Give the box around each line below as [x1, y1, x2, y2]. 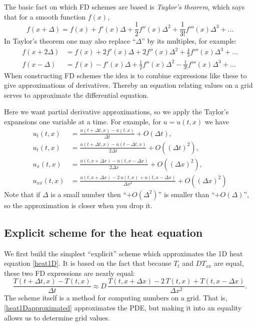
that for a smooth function [4, 11, 86, 22]
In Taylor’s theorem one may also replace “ [4, 36, 136, 46]
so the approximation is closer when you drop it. [4, 200, 152, 210]
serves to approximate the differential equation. [4, 89, 149, 100]
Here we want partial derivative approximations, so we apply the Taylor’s [4, 106, 229, 117]
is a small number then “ [50, 189, 127, 199]
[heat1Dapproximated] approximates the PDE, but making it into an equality [4, 302, 242, 313]
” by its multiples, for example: [141, 36, 237, 46]
